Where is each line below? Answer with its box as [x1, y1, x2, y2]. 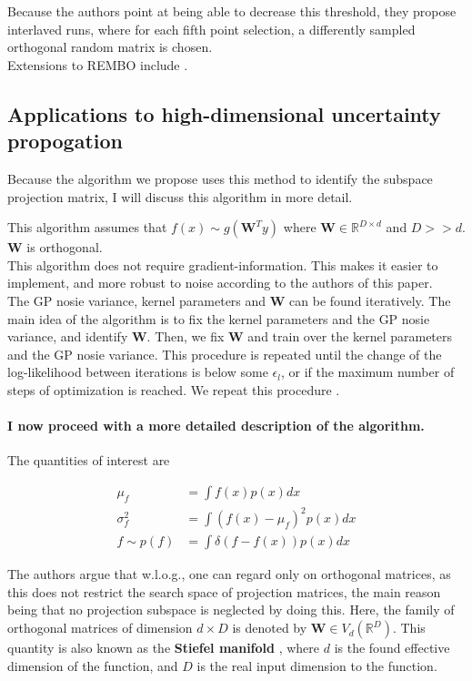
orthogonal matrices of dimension [7, 618, 193, 637]
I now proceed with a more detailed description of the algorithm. [7, 416, 425, 435]
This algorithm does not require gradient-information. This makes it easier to [7, 255, 438, 274]
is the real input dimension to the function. [196, 656, 437, 675]
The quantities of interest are [7, 451, 170, 470]
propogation [7, 127, 124, 155]
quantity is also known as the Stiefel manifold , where [7, 638, 320, 657]
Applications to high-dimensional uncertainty [7, 99, 441, 127]
